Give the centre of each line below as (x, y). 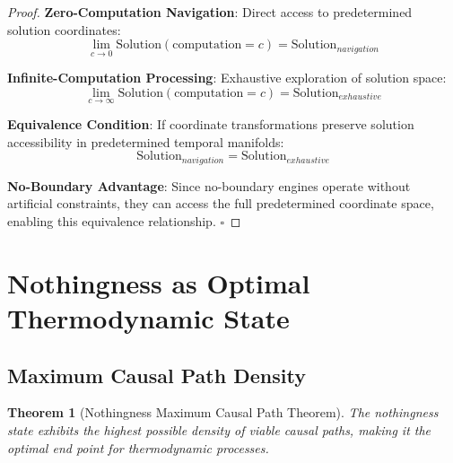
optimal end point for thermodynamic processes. (138, 447)
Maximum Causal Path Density (157, 375)
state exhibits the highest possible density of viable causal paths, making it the (219, 430)
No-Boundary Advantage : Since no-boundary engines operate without (209, 185)
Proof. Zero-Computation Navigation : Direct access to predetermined (210, 12)
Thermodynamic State (148, 318)
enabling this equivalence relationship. (112, 221)
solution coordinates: (64, 29)
